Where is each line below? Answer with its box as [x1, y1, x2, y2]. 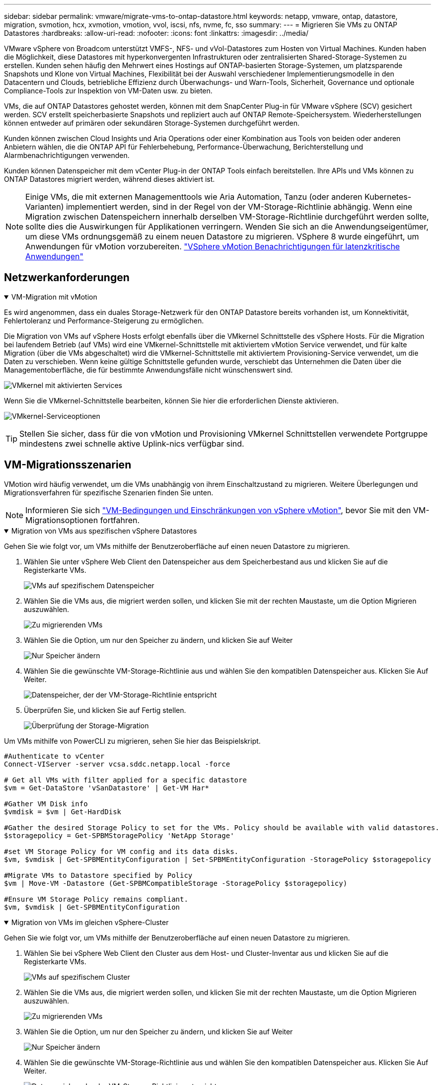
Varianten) [25, 202, 64, 212]
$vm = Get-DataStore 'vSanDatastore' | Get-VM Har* [4, 783, 210, 792]
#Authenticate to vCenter [4, 752, 105, 760]
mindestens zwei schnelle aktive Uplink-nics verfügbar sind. [19, 438, 244, 449]
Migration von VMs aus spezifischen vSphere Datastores [11, 526, 197, 535]
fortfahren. [100, 515, 140, 525]
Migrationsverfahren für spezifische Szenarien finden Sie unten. [4, 488, 214, 497]
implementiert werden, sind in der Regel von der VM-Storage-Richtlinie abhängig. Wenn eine [66, 202, 413, 212]
